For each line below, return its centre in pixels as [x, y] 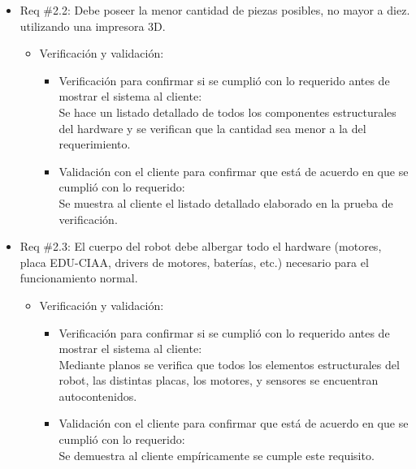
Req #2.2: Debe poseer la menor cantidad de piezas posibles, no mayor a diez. [215, 10]
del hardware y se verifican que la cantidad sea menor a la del [212, 128]
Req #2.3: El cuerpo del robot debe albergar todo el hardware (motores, [201, 246]
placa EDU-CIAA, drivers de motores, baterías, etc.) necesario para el [194, 262]
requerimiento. [95, 144]
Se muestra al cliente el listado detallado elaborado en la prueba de [226, 202]
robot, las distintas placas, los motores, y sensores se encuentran [219, 380]
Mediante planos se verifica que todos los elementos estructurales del [229, 364]
